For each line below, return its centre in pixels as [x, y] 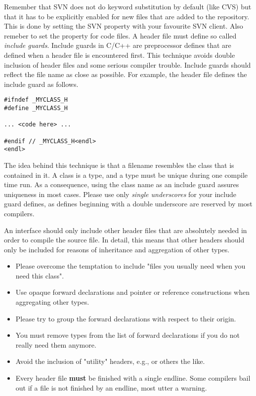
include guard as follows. [41, 84]
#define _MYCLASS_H [36, 108]
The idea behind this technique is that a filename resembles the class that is [119, 165]
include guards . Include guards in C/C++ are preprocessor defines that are [118, 45]
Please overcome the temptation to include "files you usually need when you [130, 266]
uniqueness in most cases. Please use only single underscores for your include [120, 194]
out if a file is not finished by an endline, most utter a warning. [111, 387]
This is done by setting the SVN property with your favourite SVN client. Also [124, 26]
